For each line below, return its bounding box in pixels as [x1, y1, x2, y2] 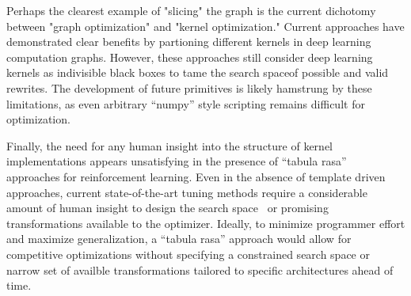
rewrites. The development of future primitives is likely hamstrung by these [6, 79, 372, 96]
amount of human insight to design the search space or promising [6, 199, 329, 216]
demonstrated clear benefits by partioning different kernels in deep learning [6, 33, 371, 50]
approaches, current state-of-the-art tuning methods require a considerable [6, 184, 367, 200]
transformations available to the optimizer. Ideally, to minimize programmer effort [6, 214, 405, 231]
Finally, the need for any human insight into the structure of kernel [6, 137, 333, 154]
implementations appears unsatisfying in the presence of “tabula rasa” [6, 153, 347, 169]
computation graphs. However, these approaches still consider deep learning [6, 48, 373, 65]
